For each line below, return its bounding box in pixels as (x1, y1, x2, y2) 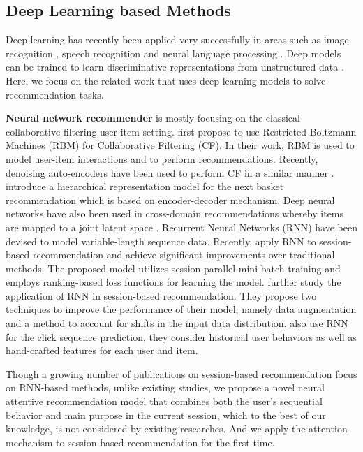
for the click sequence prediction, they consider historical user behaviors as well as (6, 329, 357, 344)
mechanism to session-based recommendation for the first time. (6, 435, 275, 449)
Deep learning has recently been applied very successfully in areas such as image (6, 32, 349, 47)
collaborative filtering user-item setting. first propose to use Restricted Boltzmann (6, 124, 357, 138)
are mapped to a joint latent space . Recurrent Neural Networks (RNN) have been (6, 219, 357, 234)
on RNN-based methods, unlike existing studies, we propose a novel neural (6, 380, 325, 395)
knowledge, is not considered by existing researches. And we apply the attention (6, 421, 348, 436)
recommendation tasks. (6, 87, 104, 101)
